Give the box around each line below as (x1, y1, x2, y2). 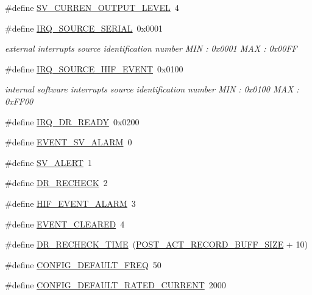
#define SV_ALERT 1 (5, 156, 92, 168)
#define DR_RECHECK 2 (5, 176, 108, 189)
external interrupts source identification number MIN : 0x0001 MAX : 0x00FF (5, 42, 297, 55)
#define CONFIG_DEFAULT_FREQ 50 (5, 258, 161, 271)
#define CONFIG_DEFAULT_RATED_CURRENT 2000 (5, 279, 226, 291)
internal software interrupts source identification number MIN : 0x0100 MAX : (5, 83, 299, 95)
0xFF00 (5, 94, 34, 107)
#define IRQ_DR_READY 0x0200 (5, 115, 140, 128)
